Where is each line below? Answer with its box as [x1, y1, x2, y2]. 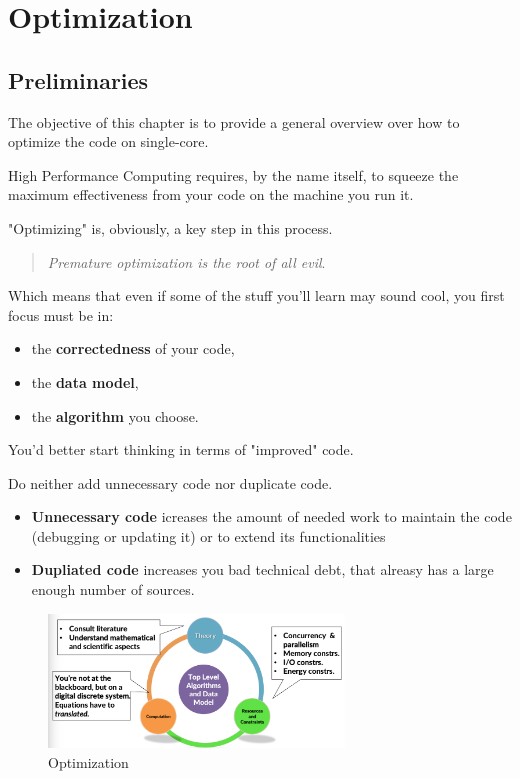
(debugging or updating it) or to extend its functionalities [31, 525, 386, 546]
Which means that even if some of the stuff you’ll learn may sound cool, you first [8, 285, 505, 306]
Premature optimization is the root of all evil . [47, 251, 326, 272]
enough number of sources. [31, 579, 195, 600]
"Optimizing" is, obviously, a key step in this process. [8, 217, 333, 238]
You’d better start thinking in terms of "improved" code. [8, 439, 354, 460]
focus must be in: [8, 304, 114, 325]
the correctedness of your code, [31, 338, 235, 359]
